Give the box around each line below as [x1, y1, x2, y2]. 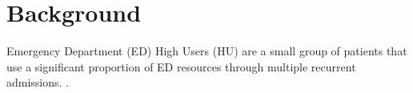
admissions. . [6, 74, 70, 91]
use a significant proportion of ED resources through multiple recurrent [6, 58, 356, 75]
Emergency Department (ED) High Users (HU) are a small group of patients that [6, 42, 407, 59]
